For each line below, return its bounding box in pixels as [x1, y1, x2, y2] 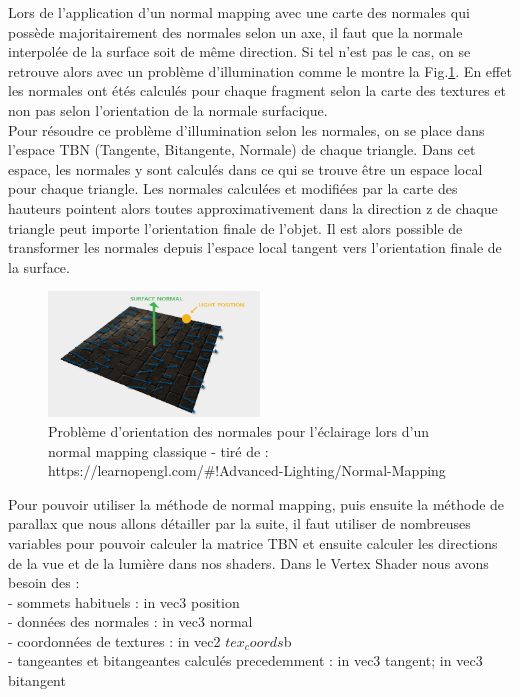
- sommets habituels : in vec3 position [8, 591, 240, 612]
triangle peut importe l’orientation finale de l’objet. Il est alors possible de [8, 217, 463, 238]
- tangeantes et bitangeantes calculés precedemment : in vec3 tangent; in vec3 [8, 650, 483, 671]
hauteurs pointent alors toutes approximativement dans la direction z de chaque [8, 197, 498, 218]
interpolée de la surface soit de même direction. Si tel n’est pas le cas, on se [8, 41, 471, 62]
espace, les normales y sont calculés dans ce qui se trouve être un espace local [8, 158, 483, 179]
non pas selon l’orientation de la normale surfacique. [8, 99, 328, 120]
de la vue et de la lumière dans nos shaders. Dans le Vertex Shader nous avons [8, 552, 489, 573]
